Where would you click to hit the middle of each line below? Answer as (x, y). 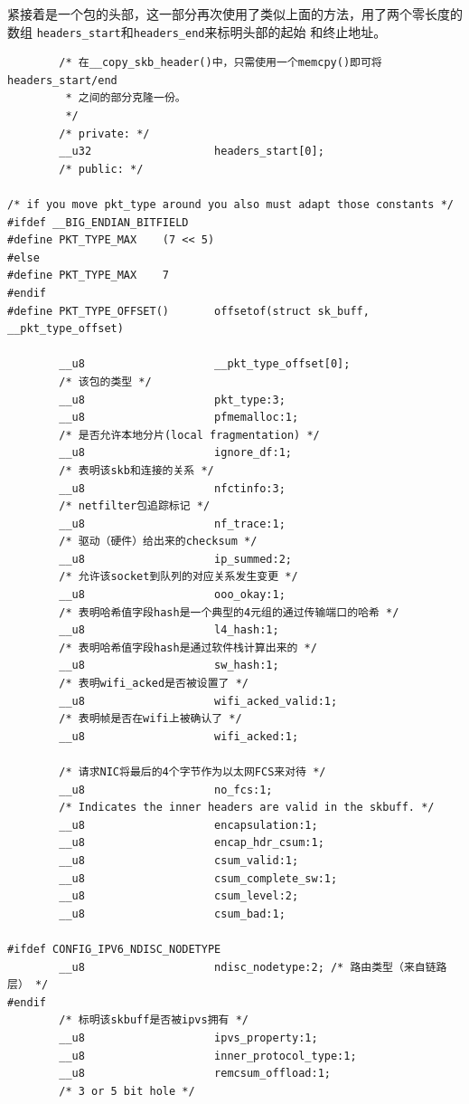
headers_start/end (62, 80)
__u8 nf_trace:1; (172, 523)
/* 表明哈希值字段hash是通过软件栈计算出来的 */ (188, 647)
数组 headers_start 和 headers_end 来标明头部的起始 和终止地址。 (197, 31)
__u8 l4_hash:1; (169, 630)
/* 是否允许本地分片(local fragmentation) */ (189, 435)
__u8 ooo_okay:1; (172, 595)
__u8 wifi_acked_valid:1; (198, 701)
